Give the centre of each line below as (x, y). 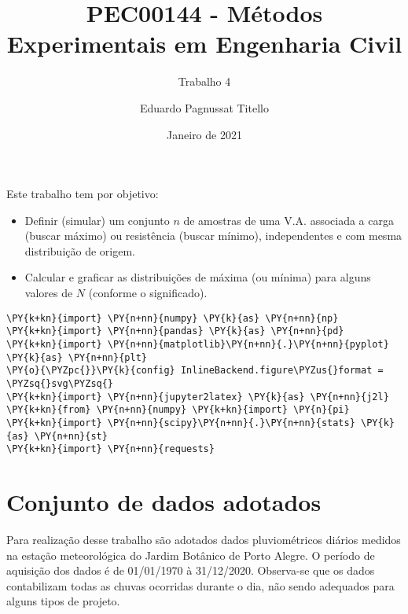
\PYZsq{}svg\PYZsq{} (60, 383)
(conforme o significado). (148, 293)
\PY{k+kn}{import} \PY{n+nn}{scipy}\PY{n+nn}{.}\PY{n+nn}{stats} (181, 423)
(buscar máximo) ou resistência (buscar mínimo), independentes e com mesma (213, 235)
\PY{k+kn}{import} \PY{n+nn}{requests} (110, 449)
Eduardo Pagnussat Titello (204, 107)
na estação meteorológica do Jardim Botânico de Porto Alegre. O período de (191, 555)
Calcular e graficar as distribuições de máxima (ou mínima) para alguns (198, 277)
